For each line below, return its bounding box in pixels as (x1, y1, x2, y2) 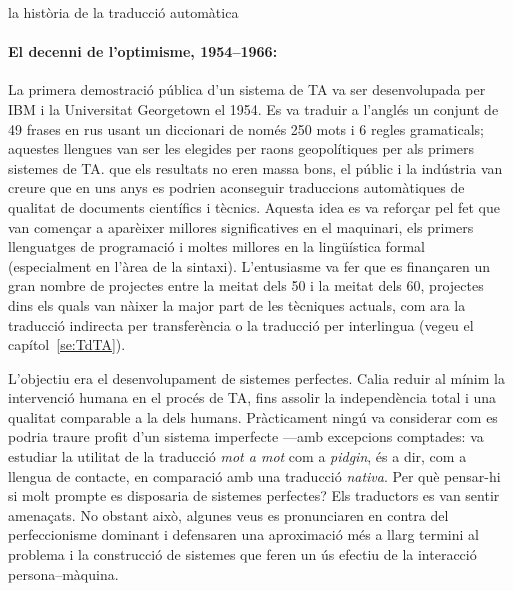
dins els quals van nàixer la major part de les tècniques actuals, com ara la (8, 294, 466, 315)
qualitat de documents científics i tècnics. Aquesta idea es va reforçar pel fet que (8, 196, 500, 217)
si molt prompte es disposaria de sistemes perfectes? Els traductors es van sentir (8, 485, 500, 506)
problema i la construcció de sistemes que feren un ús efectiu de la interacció (8, 544, 477, 565)
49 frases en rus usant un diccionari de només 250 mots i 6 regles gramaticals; (8, 118, 484, 139)
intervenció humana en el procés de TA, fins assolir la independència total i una (8, 387, 497, 408)
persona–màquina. (8, 563, 119, 584)
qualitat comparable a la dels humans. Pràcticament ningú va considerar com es (8, 406, 498, 427)
